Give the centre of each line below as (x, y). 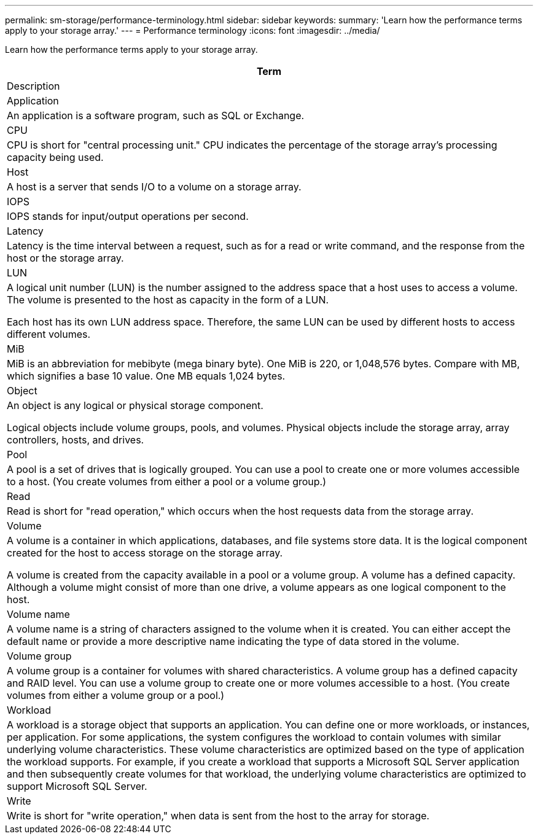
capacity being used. (55, 157)
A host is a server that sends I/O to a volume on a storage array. (154, 187)
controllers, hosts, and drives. (76, 440)
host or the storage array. (65, 258)
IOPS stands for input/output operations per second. (128, 216)
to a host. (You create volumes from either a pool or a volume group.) (166, 482)
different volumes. (49, 334)
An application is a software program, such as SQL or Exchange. (156, 115)
